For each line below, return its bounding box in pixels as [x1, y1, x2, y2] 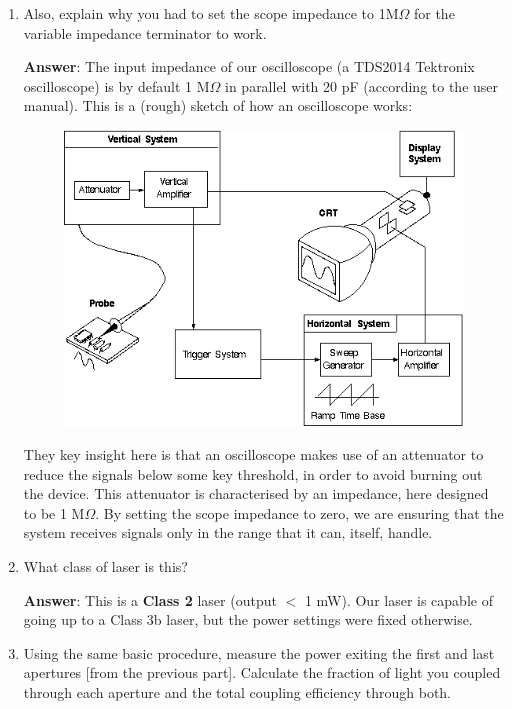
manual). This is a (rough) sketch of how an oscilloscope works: [23, 95, 413, 116]
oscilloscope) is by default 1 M [23, 75, 210, 96]
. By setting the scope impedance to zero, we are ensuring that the [95, 502, 504, 523]
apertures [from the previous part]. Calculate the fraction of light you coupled [23, 662, 501, 683]
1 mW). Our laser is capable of [304, 589, 493, 610]
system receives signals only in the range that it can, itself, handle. [23, 522, 433, 543]
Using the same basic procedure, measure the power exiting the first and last [23, 642, 495, 663]
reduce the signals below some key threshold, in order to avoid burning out [23, 463, 483, 484]
